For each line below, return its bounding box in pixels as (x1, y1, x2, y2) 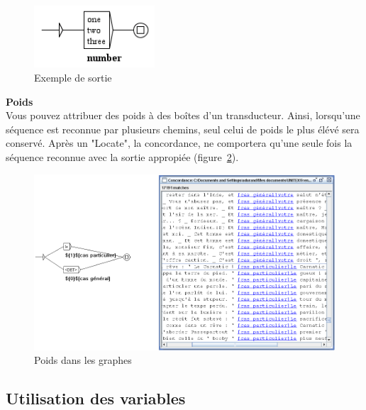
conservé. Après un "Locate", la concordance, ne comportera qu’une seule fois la (6, 135, 353, 150)
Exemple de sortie (34, 70, 112, 85)
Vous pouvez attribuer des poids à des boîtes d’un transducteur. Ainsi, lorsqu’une (6, 108, 360, 123)
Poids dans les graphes (34, 353, 132, 367)
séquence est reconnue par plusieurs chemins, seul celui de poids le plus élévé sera (6, 121, 360, 136)
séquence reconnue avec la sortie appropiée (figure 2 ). (6, 150, 239, 165)
